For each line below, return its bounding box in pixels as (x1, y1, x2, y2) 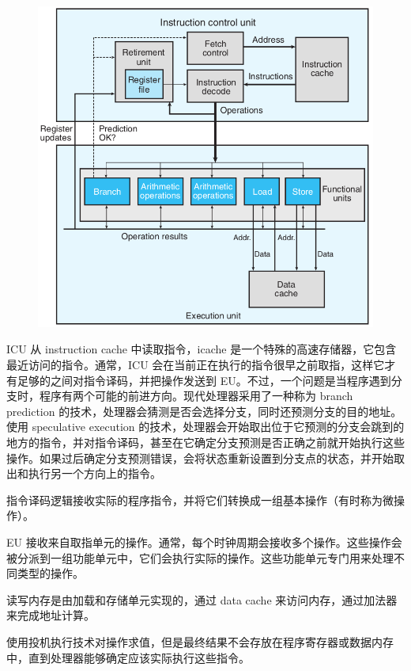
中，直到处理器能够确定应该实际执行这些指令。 (6, 649, 250, 665)
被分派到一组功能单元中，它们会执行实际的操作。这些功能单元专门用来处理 (6, 549, 394, 566)
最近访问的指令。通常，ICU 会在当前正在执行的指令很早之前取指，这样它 (6, 356, 385, 372)
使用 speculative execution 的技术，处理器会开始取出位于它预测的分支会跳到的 (6, 418, 405, 435)
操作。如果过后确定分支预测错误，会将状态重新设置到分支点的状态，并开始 (6, 449, 394, 466)
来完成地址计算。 (6, 607, 95, 623)
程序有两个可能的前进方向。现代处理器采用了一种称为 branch (39, 387, 353, 404)
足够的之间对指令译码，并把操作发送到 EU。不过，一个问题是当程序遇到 (17, 372, 391, 388)
